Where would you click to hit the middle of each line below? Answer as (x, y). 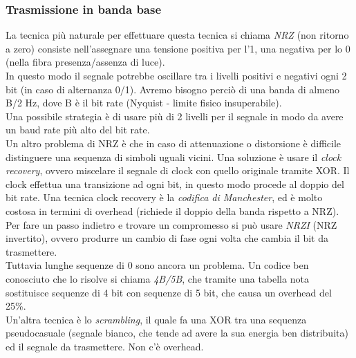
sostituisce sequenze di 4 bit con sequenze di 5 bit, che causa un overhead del (169, 292)
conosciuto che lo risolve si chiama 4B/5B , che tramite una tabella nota (157, 278)
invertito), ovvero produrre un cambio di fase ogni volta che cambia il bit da (167, 238)
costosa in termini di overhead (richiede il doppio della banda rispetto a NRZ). (172, 210)
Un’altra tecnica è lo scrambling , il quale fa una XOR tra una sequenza (156, 319)
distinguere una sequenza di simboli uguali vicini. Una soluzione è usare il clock (174, 157)
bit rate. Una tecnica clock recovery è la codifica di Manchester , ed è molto (164, 197)
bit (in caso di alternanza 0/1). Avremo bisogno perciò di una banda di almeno (172, 89)
